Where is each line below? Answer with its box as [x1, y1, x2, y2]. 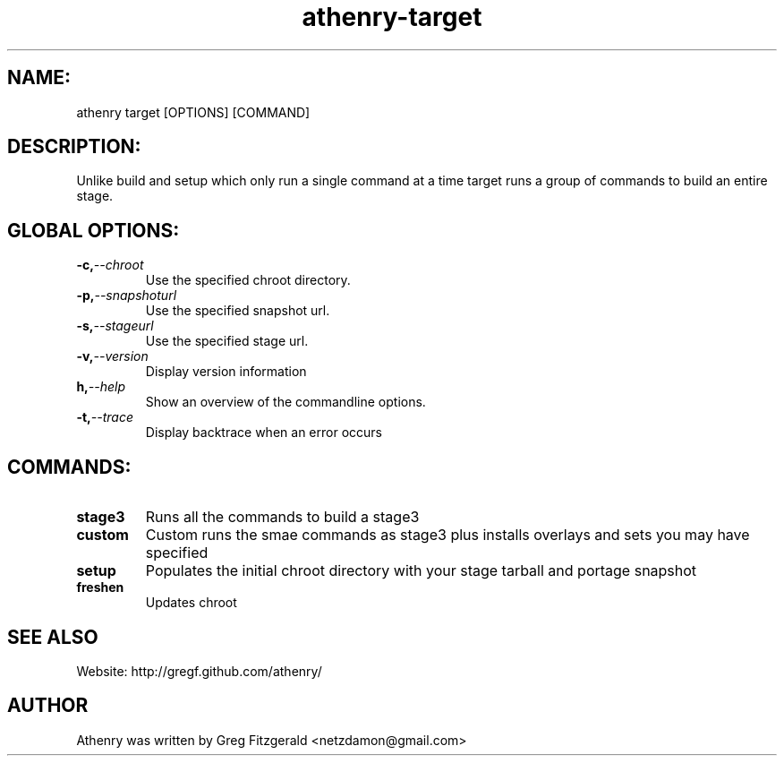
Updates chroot [145, 595, 237, 611]
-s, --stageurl [76, 318, 154, 334]
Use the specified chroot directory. [145, 272, 351, 288]
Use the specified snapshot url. [145, 303, 330, 319]
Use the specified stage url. [145, 333, 309, 349]
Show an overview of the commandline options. [145, 394, 426, 410]
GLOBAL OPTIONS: [7, 219, 180, 242]
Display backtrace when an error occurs [145, 424, 382, 441]
